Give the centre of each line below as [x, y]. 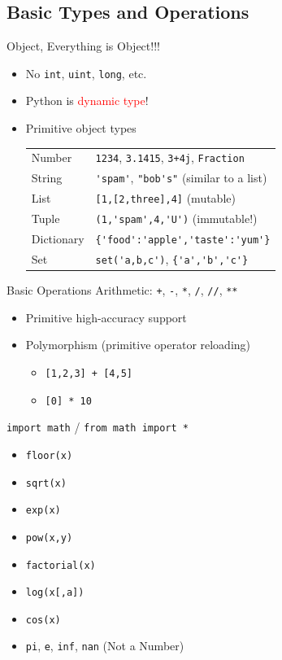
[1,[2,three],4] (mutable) [165, 198]
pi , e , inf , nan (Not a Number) [105, 646]
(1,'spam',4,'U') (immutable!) [176, 219]
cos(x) [43, 620]
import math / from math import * [98, 427]
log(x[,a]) [55, 593]
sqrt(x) [46, 483]
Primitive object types [81, 128]
